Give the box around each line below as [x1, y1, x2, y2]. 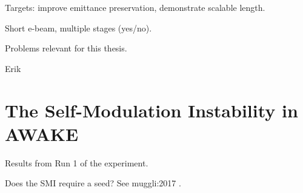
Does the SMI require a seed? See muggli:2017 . [5, 177, 181, 189]
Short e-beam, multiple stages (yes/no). [5, 21, 152, 34]
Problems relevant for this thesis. [5, 42, 127, 54]
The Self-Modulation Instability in [5, 97, 298, 122]
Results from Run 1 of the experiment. [5, 156, 148, 169]
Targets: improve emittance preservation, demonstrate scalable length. [5, 1, 265, 13]
